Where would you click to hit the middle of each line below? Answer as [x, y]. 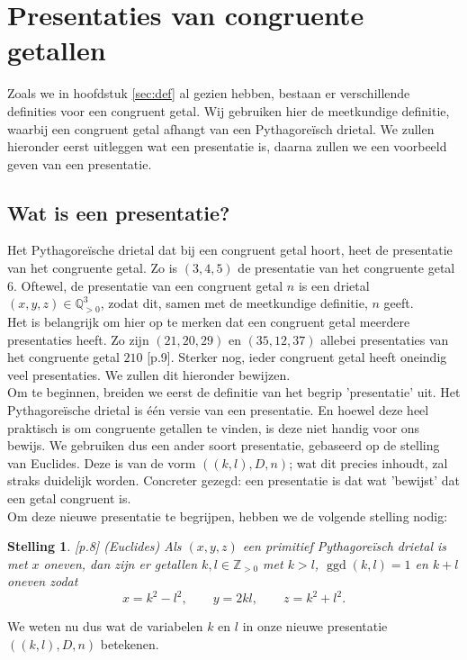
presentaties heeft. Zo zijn [78, 339]
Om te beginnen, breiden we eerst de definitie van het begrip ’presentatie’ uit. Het [234, 392]
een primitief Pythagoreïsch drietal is [345, 546]
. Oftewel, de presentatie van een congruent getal [148, 285]
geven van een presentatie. [80, 163]
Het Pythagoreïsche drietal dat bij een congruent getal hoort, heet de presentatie [230, 250]
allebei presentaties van [385, 339]
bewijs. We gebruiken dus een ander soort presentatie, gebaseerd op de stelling [224, 445]
